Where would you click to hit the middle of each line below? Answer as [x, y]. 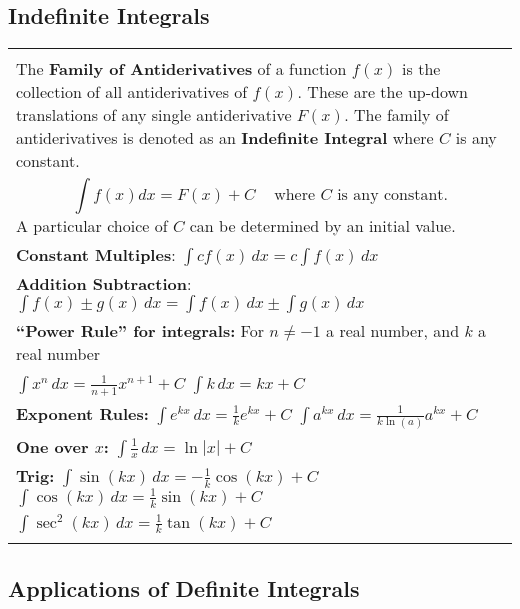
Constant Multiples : [96, 255]
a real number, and [393, 331]
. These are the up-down [382, 92]
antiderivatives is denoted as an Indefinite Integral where [225, 138]
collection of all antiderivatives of [132, 92]
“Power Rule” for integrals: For [140, 331]
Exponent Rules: [82, 413]
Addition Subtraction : [104, 284]
